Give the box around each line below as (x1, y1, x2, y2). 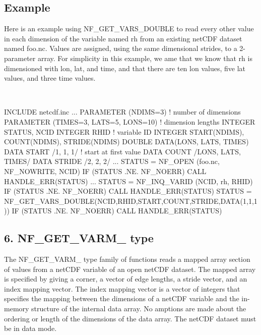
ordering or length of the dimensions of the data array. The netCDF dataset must (4, 313, 256, 323)
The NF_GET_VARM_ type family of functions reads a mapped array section (4, 254, 250, 264)
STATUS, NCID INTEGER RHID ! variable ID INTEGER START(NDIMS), (4, 126, 244, 137)
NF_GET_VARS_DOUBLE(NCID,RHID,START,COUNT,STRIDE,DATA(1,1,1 (4, 195, 257, 206)
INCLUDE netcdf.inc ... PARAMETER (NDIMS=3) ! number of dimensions (4, 106, 241, 117)
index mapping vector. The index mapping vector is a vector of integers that (4, 283, 240, 294)
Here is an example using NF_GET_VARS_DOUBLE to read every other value (4, 23, 254, 34)
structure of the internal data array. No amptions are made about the (31, 303, 246, 314)
